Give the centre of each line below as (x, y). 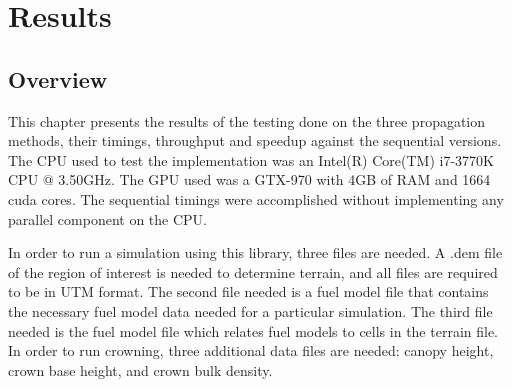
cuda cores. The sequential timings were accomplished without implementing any (256, 198)
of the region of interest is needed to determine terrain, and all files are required (253, 271)
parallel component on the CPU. (107, 218)
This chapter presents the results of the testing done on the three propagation (247, 120)
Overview (58, 78)
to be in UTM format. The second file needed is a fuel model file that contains (248, 291)
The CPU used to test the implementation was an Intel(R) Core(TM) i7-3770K (251, 159)
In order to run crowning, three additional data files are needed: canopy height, (251, 350)
